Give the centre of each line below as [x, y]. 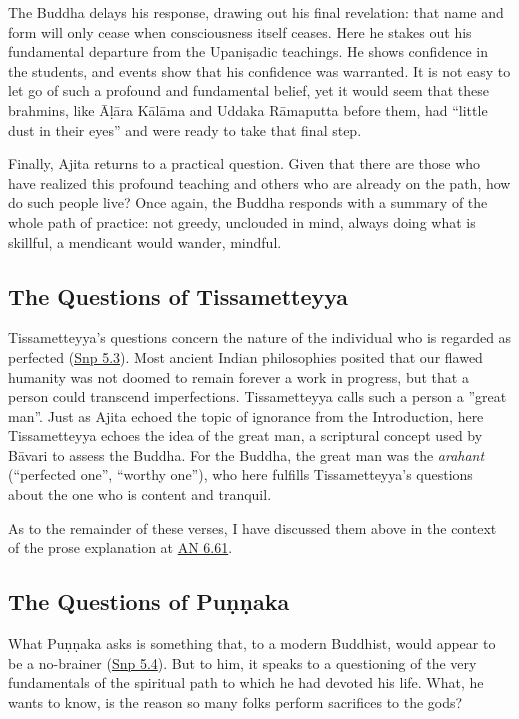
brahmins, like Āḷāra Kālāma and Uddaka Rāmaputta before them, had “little [248, 109]
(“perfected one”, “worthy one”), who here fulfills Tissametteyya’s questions [240, 474]
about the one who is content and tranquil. [140, 494]
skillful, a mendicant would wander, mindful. [145, 241]
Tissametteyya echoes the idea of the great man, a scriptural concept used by [245, 435]
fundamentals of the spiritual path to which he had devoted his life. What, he [246, 682]
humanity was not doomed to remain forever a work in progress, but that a [238, 376]
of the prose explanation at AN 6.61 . [120, 547]
